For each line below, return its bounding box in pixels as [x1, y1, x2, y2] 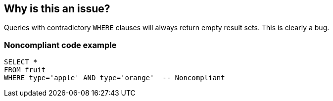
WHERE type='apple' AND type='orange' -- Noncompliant [4, 74, 225, 82]
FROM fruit [4, 66, 46, 74]
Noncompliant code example [4, 40, 117, 50]
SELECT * [4, 58, 38, 66]
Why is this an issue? [4, 2, 110, 15]
